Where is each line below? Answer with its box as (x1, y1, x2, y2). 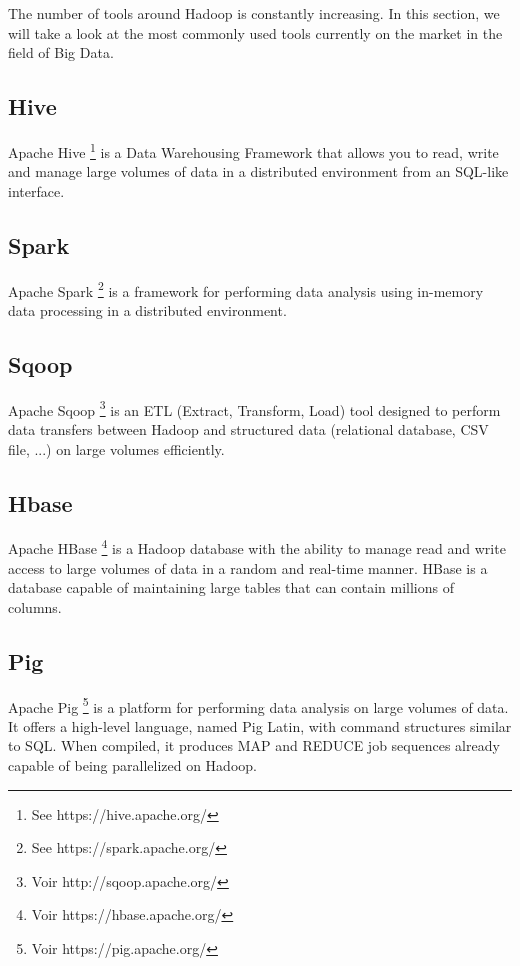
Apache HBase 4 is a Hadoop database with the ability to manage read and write (8, 535, 506, 558)
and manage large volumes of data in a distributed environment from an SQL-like (8, 161, 509, 182)
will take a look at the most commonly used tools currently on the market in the (8, 22, 503, 43)
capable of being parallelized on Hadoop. (8, 754, 257, 775)
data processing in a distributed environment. (8, 299, 287, 320)
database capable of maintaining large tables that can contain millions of (8, 577, 454, 598)
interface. (8, 180, 65, 201)
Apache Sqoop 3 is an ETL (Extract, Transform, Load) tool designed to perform (8, 396, 501, 420)
